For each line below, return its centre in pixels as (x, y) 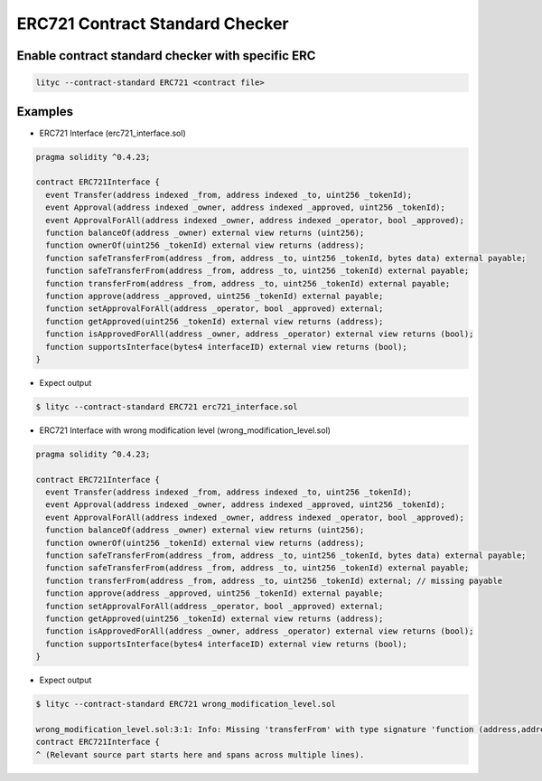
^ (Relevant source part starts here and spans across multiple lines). (200, 754)
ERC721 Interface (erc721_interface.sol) (113, 133)
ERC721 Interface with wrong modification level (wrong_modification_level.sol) (185, 430)
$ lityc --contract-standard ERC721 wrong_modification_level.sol (186, 704)
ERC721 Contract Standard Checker (153, 24)
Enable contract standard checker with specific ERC (166, 56)
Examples (45, 112)
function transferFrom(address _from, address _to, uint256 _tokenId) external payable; (248, 283)
